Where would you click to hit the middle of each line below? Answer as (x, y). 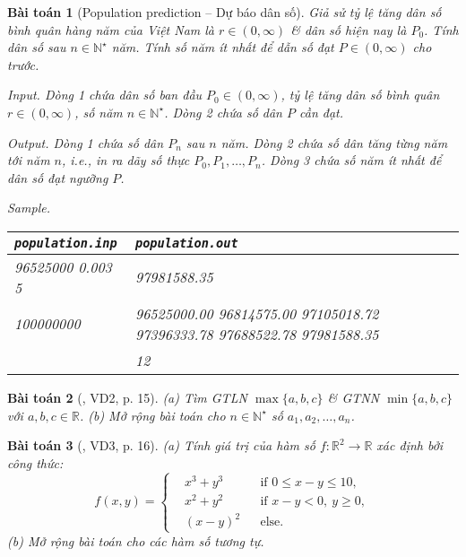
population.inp (66, 243)
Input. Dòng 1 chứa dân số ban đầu (105, 95)
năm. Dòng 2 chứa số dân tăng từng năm (334, 142)
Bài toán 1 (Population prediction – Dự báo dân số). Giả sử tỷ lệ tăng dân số (224, 12)
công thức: (35, 462)
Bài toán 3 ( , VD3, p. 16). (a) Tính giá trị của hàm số (161, 445)
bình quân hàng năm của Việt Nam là (111, 29)
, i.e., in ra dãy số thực (126, 160)
